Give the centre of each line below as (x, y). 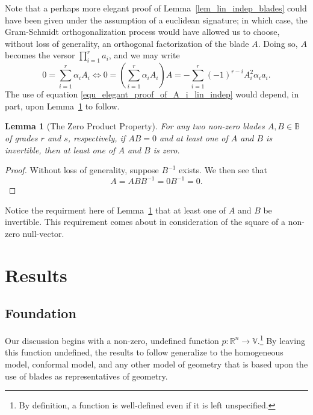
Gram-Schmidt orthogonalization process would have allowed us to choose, (142, 32)
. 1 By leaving (281, 340)
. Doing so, (278, 43)
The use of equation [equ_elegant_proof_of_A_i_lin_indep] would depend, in (152, 94)
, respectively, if (97, 137)
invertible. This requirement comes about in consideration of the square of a (145, 222)
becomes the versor (40, 55)
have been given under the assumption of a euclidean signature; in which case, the (156, 20)
